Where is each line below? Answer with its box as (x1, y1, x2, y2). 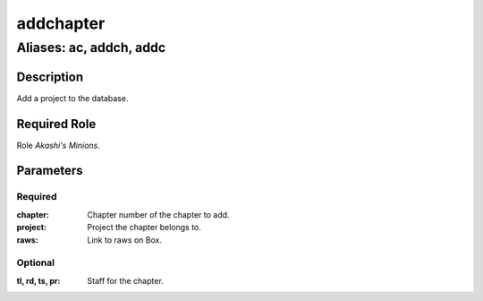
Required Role (16, 116, 97, 132)
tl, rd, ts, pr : (16, 275, 61, 286)
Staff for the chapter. (87, 275, 165, 286)
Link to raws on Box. (87, 234, 163, 245)
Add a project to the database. (16, 92, 129, 103)
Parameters (16, 163, 83, 178)
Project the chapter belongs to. (87, 222, 201, 233)
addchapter (16, 13, 106, 33)
